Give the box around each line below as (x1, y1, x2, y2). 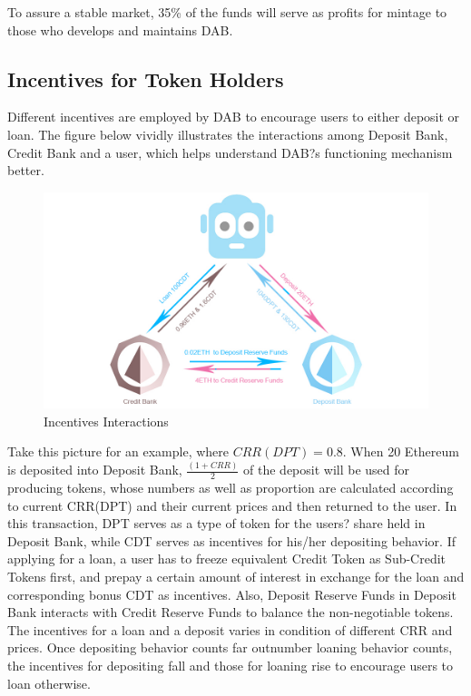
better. (7, 161, 44, 180)
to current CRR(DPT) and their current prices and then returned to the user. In (7, 495, 457, 515)
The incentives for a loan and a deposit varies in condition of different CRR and (7, 620, 453, 639)
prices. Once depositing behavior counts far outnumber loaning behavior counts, (7, 638, 453, 657)
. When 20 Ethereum (342, 442, 459, 461)
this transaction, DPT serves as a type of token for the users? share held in (7, 514, 426, 533)
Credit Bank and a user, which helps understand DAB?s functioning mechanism (7, 142, 453, 162)
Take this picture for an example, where (7, 442, 230, 461)
